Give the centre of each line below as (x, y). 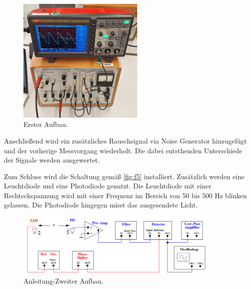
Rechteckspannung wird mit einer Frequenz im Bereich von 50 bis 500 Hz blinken (125, 195)
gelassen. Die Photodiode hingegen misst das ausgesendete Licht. (101, 205)
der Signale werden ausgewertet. (52, 160)
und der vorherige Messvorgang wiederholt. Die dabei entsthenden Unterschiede (123, 150)
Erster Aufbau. (46, 124)
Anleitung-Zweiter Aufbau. (63, 281)
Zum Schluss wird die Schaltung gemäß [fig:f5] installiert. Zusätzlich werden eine (124, 176)
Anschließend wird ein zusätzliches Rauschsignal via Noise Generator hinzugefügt (125, 140)
